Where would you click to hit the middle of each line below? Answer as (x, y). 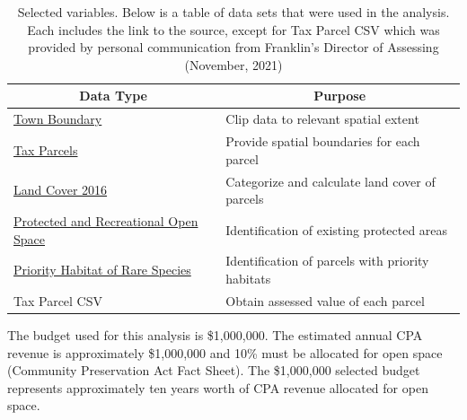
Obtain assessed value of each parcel (325, 300)
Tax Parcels (46, 149)
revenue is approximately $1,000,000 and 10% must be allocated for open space (225, 352)
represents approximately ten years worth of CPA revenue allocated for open (218, 387)
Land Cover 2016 (61, 190)
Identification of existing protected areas (337, 229)
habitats (248, 278)
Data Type (113, 96)
